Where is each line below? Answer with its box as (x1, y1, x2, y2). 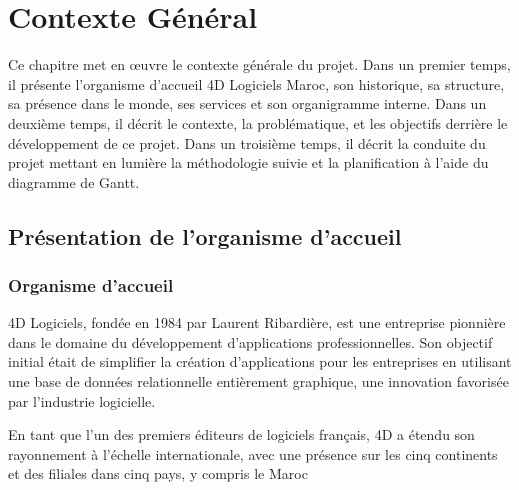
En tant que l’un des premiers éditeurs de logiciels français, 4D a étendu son (8, 424, 475, 445)
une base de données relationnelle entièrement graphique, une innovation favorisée (8, 371, 509, 392)
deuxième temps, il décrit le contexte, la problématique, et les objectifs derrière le (8, 112, 508, 133)
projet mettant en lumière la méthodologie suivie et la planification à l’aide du (8, 152, 489, 173)
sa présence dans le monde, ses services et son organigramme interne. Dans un (8, 93, 487, 114)
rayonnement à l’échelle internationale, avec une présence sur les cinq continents (8, 443, 498, 464)
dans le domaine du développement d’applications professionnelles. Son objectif (8, 331, 493, 352)
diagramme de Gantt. (8, 171, 140, 192)
